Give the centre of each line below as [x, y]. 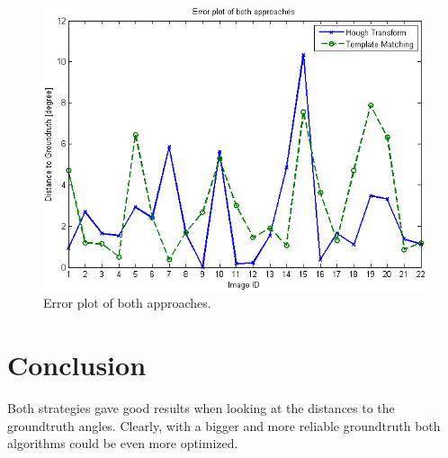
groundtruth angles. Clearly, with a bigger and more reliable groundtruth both [224, 425]
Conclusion [77, 365]
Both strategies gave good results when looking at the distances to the [201, 408]
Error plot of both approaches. [127, 303]
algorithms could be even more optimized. [123, 443]
